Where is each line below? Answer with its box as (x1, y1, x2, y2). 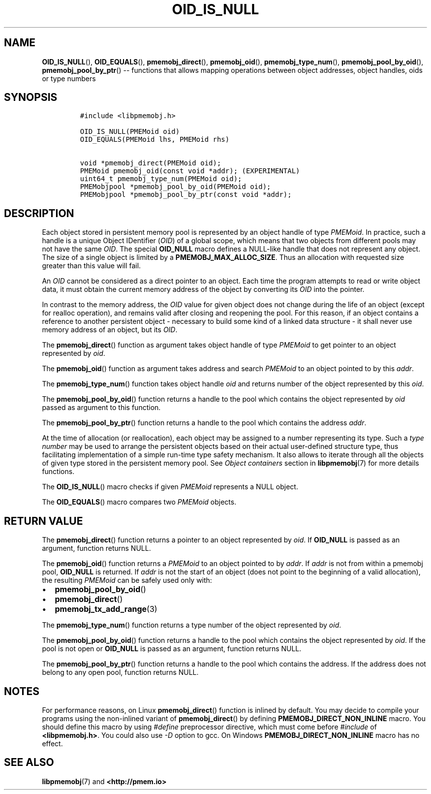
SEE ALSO (4, 756, 54, 769)
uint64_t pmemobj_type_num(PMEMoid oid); (80, 175, 242, 183)
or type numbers (42, 74, 96, 83)
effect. (42, 739, 63, 748)
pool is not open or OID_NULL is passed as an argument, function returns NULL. (42, 644, 302, 653)
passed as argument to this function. (42, 403, 161, 412)
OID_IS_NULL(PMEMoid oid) (80, 127, 180, 136)
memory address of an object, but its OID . (42, 325, 178, 334)
